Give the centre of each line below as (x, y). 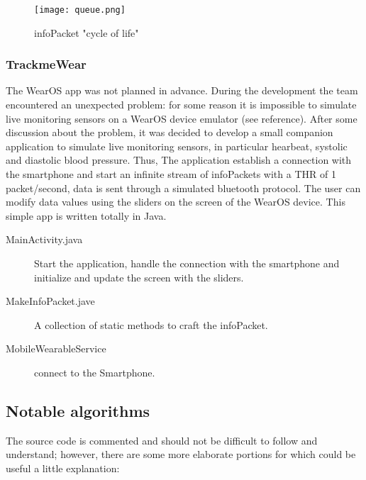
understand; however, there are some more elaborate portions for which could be (181, 454)
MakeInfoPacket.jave (50, 301)
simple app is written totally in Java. (86, 215)
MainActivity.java (44, 239)
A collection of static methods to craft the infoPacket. (151, 324)
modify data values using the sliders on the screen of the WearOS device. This (176, 202)
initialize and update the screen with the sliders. (139, 277)
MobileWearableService (56, 348)
